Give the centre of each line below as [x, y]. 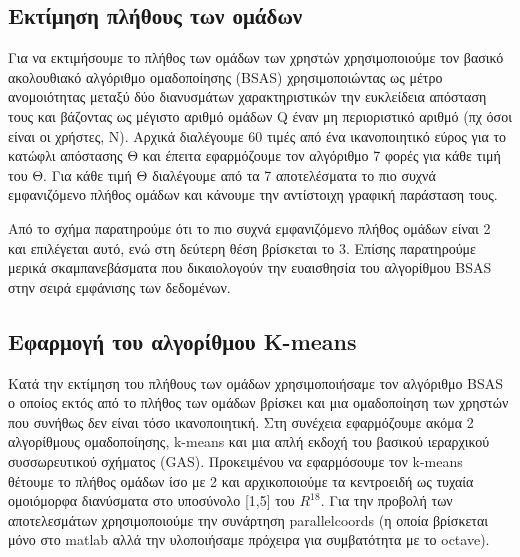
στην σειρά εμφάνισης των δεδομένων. [119, 286]
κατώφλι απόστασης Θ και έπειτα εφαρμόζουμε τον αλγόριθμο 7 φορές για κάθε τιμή [254, 155]
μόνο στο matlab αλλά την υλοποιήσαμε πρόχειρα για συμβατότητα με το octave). [249, 539]
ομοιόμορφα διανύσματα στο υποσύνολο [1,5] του [151, 500]
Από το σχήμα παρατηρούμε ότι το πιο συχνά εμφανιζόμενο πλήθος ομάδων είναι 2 [249, 227]
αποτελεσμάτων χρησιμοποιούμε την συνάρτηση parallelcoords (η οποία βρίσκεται [248, 519]
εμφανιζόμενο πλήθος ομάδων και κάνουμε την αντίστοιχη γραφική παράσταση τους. [253, 194]
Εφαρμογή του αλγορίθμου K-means [182, 340]
